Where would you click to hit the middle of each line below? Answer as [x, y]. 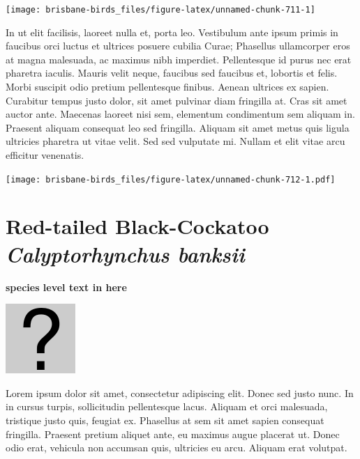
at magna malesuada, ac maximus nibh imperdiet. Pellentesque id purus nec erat [179, 59]
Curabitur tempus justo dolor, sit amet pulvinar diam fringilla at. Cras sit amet [177, 100]
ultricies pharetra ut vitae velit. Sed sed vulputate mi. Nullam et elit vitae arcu [175, 141]
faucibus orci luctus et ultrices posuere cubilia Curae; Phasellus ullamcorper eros [178, 46]
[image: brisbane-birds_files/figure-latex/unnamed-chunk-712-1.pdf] [171, 179]
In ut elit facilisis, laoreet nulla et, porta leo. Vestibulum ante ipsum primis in [172, 32]
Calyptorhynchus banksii [125, 254]
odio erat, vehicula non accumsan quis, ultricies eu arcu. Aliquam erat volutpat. [177, 448]
